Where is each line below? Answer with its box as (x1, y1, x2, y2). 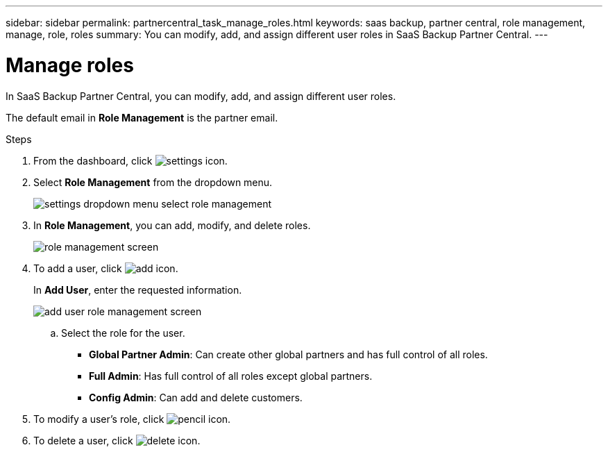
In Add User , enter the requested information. (33, 283, 242, 296)
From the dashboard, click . (33, 154, 228, 167)
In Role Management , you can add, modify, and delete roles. (33, 219, 311, 231)
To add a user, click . (33, 262, 178, 274)
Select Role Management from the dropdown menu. (33, 176, 273, 188)
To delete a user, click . (33, 434, 201, 446)
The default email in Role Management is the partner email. (6, 111, 278, 124)
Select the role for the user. (61, 326, 185, 339)
